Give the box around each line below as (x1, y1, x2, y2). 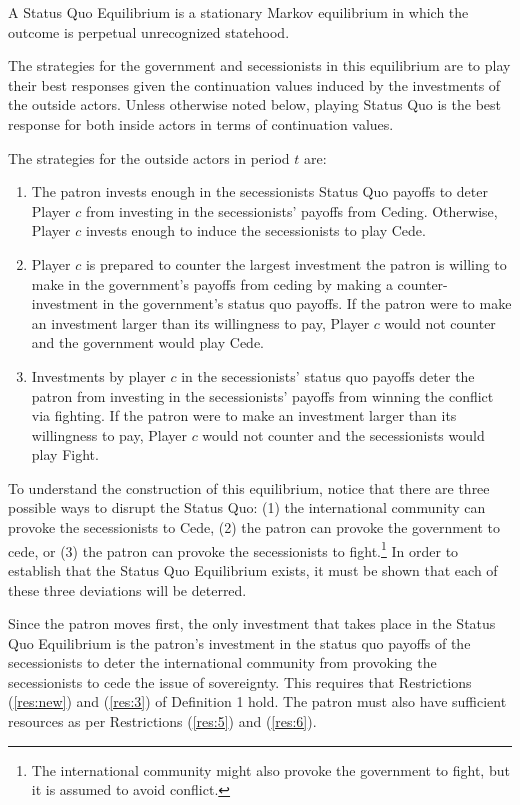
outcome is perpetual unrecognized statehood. (8, 21, 290, 42)
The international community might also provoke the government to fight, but (31, 759, 510, 780)
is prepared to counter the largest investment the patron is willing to (85, 253, 507, 274)
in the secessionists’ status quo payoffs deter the (181, 365, 475, 386)
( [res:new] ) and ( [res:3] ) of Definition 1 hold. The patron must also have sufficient (8, 691, 507, 712)
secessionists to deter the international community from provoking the (8, 652, 437, 673)
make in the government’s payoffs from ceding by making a (31, 273, 393, 294)
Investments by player (31, 365, 166, 386)
